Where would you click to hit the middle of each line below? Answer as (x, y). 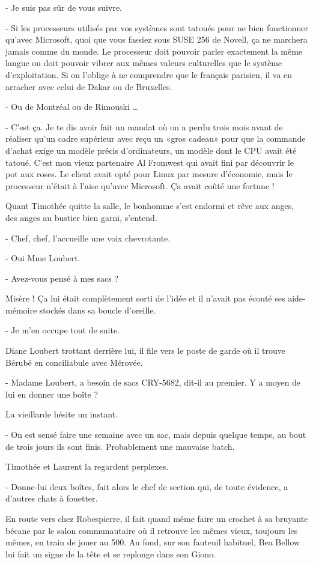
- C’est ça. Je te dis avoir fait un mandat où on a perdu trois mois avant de (144, 126)
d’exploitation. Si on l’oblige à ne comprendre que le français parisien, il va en (149, 74)
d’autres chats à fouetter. (52, 498)
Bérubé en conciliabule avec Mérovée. (74, 362)
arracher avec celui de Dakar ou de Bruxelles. (89, 86)
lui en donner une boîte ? (52, 394)
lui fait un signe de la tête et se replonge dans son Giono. (111, 553)
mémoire (21, 310)
